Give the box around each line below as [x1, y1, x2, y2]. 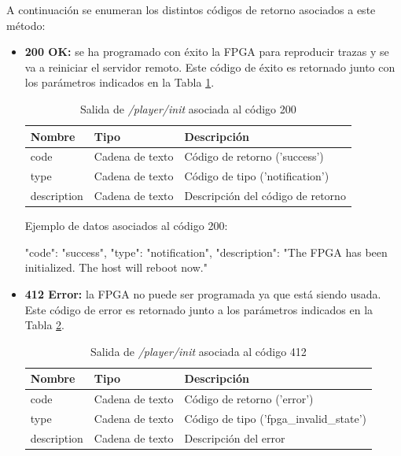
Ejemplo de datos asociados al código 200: [24, 217, 228, 234]
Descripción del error [184, 429, 285, 446]
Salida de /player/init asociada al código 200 [79, 100, 296, 117]
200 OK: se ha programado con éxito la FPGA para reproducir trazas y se [24, 43, 389, 60]
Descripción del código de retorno [184, 187, 346, 204]
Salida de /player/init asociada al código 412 [90, 343, 307, 359]
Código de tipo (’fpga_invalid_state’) [184, 410, 367, 427]
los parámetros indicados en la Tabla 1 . [24, 74, 215, 91]
